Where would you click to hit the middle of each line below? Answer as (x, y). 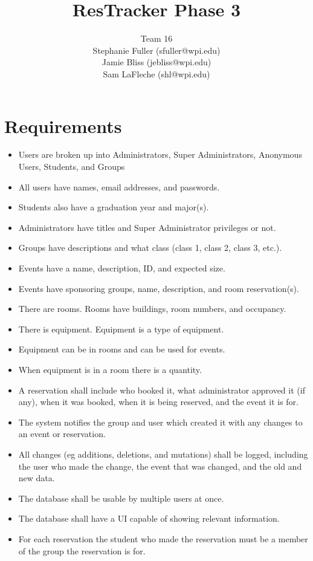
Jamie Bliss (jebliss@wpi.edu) (156, 62)
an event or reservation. (62, 434)
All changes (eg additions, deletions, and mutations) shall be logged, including (163, 454)
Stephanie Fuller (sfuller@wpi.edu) (156, 50)
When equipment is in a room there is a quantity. (110, 369)
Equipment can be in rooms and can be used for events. (122, 349)
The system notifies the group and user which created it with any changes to (160, 422)
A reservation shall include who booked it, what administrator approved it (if (162, 390)
